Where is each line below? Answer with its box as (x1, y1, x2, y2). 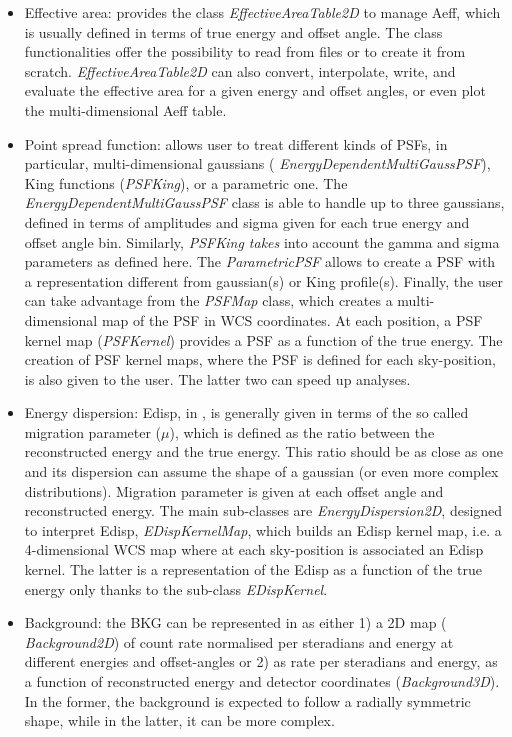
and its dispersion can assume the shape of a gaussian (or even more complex (24, 461, 499, 482)
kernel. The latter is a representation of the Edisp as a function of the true (24, 559, 483, 580)
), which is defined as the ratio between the (169, 421, 435, 442)
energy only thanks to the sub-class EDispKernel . (24, 578, 328, 599)
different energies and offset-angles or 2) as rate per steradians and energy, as (24, 651, 498, 672)
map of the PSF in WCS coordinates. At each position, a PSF (101, 309, 483, 330)
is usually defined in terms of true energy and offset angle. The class (24, 21, 443, 42)
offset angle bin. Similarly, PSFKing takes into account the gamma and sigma (24, 231, 500, 252)
